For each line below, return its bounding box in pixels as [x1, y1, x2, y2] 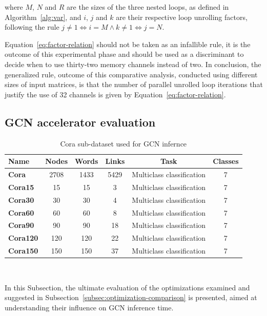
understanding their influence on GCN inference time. [5, 302, 174, 312]
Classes [213, 156, 239, 166]
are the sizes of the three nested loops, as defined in [67, 2, 229, 12]
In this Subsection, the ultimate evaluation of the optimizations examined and [5, 282, 250, 292]
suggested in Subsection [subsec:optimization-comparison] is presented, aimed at [5, 292, 257, 303]
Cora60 [8, 207, 34, 218]
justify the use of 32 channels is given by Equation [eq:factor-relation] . [5, 89, 226, 99]
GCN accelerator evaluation [5, 114, 156, 130]
